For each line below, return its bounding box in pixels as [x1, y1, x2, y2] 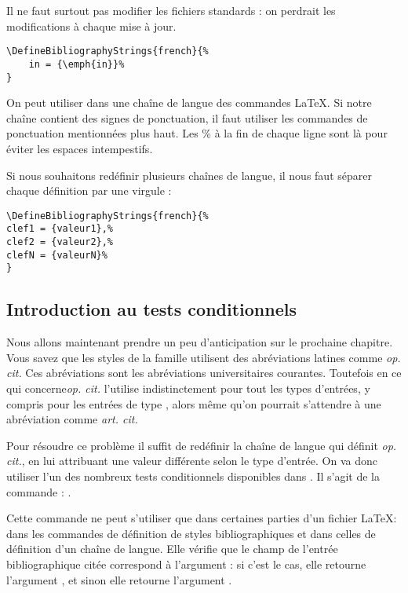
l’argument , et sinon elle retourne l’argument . [6, 571, 232, 588]
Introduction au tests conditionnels [6, 297, 297, 321]
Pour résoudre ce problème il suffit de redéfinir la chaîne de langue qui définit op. [6, 437, 397, 453]
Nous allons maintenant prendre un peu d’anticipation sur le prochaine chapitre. [6, 334, 393, 350]
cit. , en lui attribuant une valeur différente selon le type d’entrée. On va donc [6, 452, 377, 469]
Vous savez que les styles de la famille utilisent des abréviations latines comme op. [6, 349, 401, 365]
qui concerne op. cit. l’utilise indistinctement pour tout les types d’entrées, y [6, 379, 370, 396]
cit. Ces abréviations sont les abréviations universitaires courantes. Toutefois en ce [6, 364, 402, 381]
